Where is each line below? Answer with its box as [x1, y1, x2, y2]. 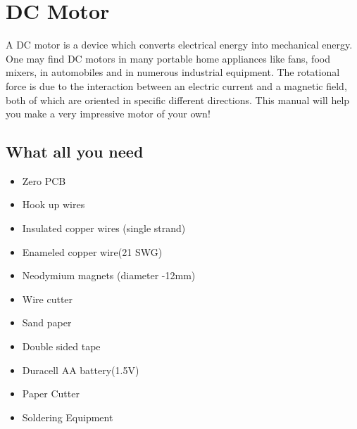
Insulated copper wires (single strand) [22, 221, 186, 236]
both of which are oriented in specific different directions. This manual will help [6, 92, 350, 107]
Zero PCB [22, 173, 66, 188]
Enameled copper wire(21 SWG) [22, 244, 163, 259]
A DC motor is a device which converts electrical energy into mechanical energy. [6, 37, 353, 52]
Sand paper [22, 315, 72, 330]
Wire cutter [22, 291, 73, 306]
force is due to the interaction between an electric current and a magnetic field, [6, 78, 347, 93]
